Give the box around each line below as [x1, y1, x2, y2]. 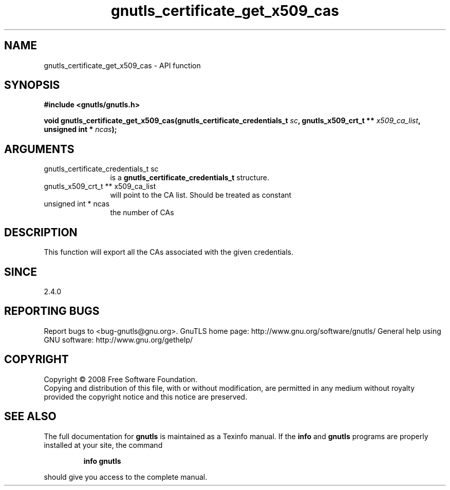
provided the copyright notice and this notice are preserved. [44, 392, 248, 401]
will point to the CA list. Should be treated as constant [110, 191, 292, 200]
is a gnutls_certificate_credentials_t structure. [110, 173, 269, 182]
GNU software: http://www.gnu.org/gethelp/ [44, 335, 193, 344]
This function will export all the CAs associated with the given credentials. [44, 248, 294, 257]
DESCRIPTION [4, 225, 78, 239]
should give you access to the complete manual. [44, 472, 208, 481]
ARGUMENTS [4, 142, 74, 156]
